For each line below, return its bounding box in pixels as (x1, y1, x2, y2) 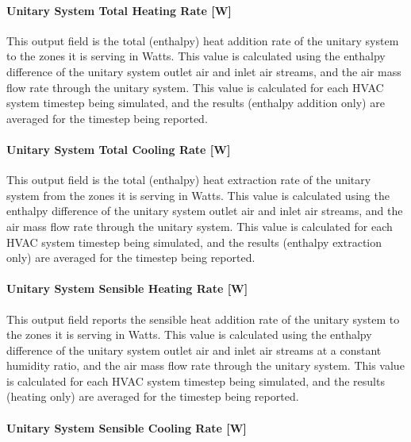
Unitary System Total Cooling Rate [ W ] (6, 140, 231, 157)
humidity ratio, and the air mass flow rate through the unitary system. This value (6, 357, 405, 374)
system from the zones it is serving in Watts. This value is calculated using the (6, 186, 390, 203)
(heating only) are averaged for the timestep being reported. (6, 388, 299, 405)
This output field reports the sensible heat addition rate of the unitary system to (6, 310, 400, 327)
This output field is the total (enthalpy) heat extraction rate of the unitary (6, 171, 371, 188)
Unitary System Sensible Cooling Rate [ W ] (6, 419, 247, 436)
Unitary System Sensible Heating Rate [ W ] (6, 280, 248, 297)
